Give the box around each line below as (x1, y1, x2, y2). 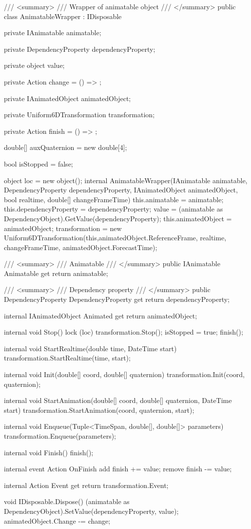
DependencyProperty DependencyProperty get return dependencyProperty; (4, 294, 230, 304)
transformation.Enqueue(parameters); (4, 431, 116, 441)
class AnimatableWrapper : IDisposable (4, 11, 122, 21)
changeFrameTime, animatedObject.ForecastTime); (4, 242, 157, 252)
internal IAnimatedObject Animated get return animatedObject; (4, 310, 197, 320)
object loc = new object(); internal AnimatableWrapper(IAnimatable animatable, (4, 175, 248, 185)
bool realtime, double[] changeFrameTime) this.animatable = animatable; (4, 194, 224, 204)
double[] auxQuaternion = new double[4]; (4, 142, 127, 152)
